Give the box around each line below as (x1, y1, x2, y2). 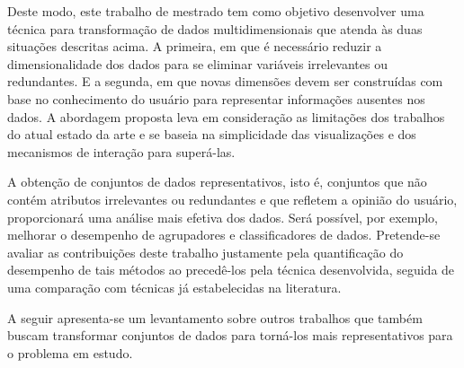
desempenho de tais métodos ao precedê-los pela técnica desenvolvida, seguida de (7, 260, 455, 279)
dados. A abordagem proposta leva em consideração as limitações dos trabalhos (7, 107, 445, 126)
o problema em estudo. (7, 343, 133, 362)
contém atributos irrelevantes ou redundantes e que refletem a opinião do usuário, (7, 189, 458, 208)
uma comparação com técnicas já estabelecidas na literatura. (7, 277, 342, 296)
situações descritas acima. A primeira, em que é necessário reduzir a (7, 37, 382, 56)
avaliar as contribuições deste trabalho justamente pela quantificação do (7, 242, 404, 261)
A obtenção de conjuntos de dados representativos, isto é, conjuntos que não (7, 172, 427, 191)
